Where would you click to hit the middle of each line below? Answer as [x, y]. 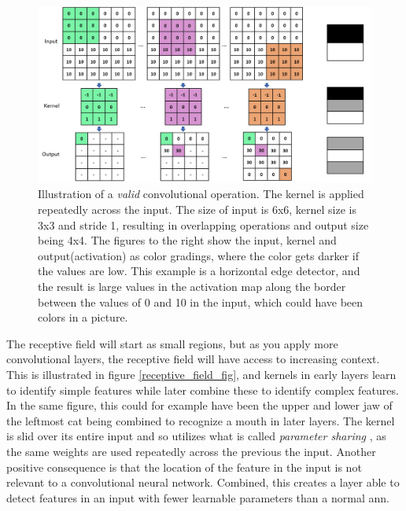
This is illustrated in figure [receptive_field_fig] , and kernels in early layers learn [201, 374]
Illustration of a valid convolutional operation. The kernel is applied [201, 194]
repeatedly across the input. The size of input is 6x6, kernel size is [197, 210]
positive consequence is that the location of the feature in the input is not [184, 467]
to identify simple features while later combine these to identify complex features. [203, 390]
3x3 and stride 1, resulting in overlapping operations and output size [203, 224]
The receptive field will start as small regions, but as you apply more [172, 343]
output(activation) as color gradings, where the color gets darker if [199, 255]
